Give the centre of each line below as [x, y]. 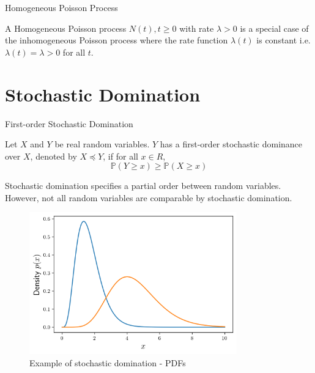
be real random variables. [102, 144]
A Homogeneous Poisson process [66, 28]
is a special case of [274, 28]
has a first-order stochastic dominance [231, 144]
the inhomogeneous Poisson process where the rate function [117, 40]
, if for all [120, 156]
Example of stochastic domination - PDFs [108, 362]
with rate [197, 28]
